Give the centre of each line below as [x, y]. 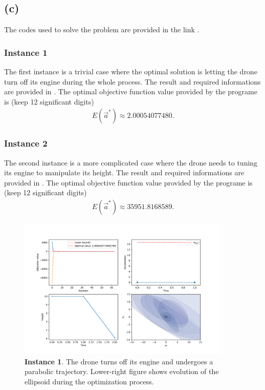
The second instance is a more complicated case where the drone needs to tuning [131, 162]
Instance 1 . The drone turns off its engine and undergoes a [119, 361]
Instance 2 [26, 143]
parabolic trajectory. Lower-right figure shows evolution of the [122, 371]
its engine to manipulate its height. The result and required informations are [124, 172]
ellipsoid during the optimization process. [89, 381]
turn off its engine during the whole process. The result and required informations [132, 81]
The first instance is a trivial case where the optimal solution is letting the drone [131, 71]
